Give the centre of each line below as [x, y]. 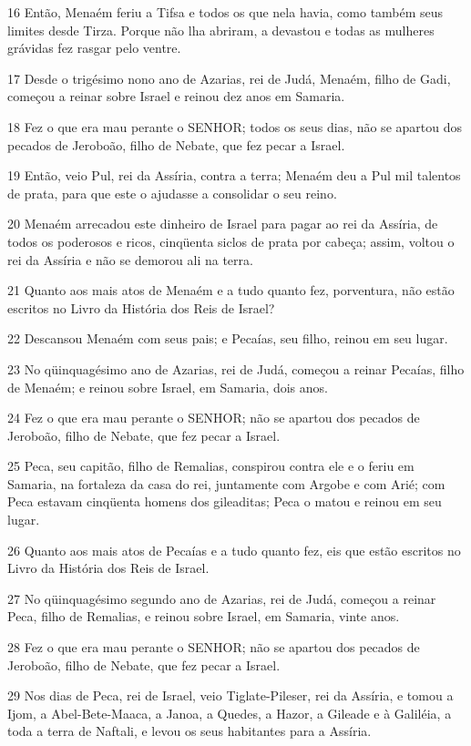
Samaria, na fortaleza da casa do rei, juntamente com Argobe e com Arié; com [226, 483]
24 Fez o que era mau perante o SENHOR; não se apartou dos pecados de [214, 418]
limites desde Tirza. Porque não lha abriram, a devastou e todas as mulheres [221, 30]
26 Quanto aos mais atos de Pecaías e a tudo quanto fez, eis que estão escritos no [234, 550]
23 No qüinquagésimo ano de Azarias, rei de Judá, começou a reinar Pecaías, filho [236, 368]
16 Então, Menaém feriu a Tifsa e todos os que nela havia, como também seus [225, 12]
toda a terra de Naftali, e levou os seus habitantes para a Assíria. [189, 731]
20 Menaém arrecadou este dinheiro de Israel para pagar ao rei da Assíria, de [223, 224]
